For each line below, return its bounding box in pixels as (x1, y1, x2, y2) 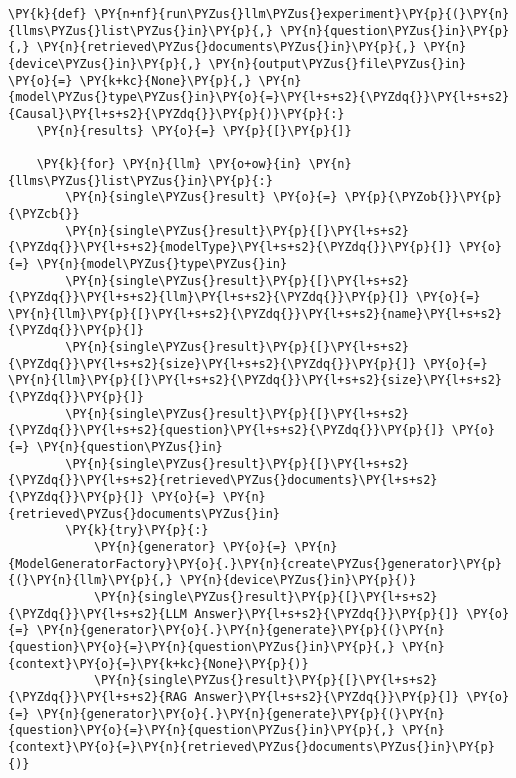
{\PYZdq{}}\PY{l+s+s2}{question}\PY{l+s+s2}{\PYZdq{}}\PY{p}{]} (8, 423, 445, 438)
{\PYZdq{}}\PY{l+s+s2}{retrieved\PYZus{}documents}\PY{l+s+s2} (8, 473, 438, 488)
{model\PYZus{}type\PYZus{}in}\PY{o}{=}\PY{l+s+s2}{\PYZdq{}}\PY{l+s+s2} (8, 90, 510, 105)
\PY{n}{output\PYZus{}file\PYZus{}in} (208, 56, 467, 71)
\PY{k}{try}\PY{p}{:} (65, 523, 209, 538)
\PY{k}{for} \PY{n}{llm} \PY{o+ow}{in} (36, 156, 302, 171)
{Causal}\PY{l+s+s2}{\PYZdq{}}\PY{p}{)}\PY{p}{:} (8, 106, 345, 121)
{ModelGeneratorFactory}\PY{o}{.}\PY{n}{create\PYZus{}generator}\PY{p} (8, 556, 502, 571)
